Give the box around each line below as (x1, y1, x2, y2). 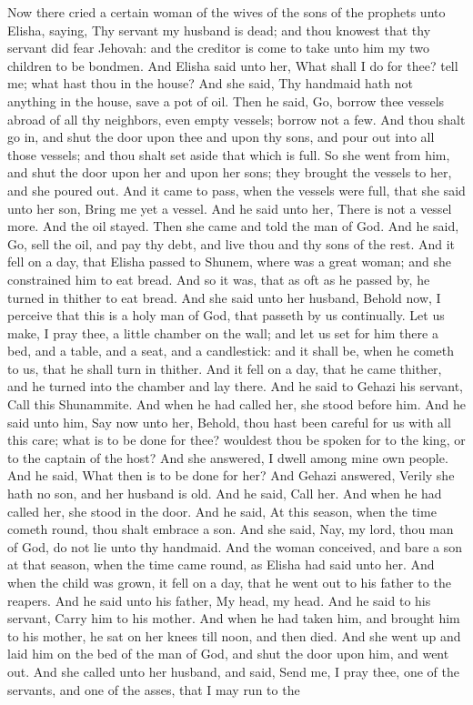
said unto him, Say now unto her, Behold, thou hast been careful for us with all (7, 412, 451, 431)
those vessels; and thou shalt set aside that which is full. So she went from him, (7, 145, 450, 164)
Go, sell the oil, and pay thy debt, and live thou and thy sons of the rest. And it (7, 234, 456, 253)
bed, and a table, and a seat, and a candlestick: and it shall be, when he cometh (7, 341, 455, 360)
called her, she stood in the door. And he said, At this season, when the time (7, 501, 437, 520)
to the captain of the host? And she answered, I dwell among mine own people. (7, 448, 448, 467)
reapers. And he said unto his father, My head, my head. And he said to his (7, 590, 431, 609)
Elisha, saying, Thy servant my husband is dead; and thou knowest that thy (7, 20, 431, 39)
